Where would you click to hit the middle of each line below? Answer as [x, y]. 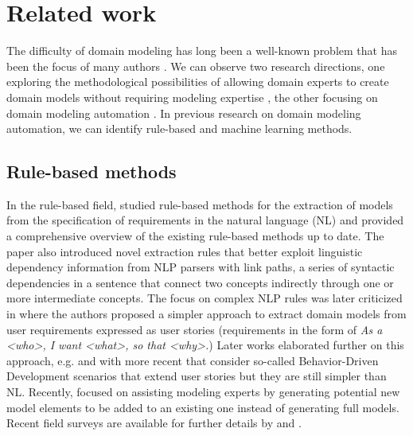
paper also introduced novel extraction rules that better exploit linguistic [185, 251]
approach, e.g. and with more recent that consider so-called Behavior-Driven [193, 360]
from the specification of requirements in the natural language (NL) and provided [205, 220]
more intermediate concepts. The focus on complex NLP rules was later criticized [205, 298]
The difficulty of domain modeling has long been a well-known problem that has [202, 51]
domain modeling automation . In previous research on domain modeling [184, 113]
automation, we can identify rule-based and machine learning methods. [179, 128]
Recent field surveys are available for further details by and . [154, 423]
